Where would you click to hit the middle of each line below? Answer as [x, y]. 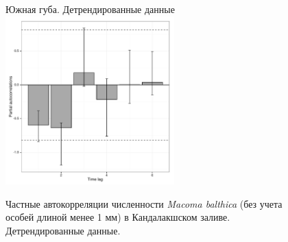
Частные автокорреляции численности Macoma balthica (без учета [144, 203]
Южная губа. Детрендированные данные [90, 9]
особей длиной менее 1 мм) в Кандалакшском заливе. [118, 217]
